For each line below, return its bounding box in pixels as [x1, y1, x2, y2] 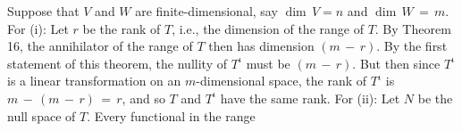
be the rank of [82, 19, 161, 37]
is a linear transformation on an [7, 71, 181, 90]
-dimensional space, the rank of [196, 71, 367, 90]
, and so [122, 88, 165, 107]
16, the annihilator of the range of [7, 37, 193, 55]
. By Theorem [374, 19, 451, 37]
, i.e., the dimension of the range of [172, 19, 364, 37]
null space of [7, 106, 76, 125]
